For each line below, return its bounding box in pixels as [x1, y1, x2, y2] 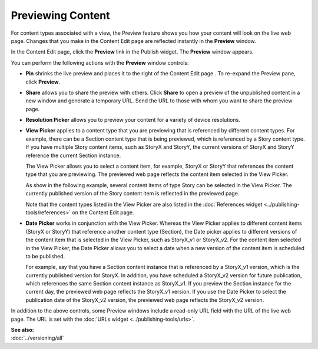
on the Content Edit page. [71, 209, 135, 216]
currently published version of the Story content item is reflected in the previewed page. [25, 190, 240, 197]
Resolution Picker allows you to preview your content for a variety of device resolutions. [25, 117, 241, 124]
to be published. [25, 252, 65, 260]
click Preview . [25, 78, 61, 85]
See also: [11, 327, 35, 334]
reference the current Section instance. [25, 152, 121, 159]
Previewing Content [11, 9, 110, 22]
